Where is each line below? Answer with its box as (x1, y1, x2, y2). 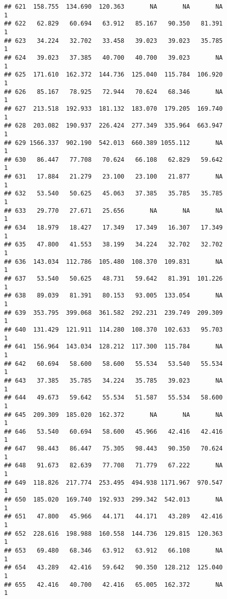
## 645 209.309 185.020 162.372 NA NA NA (4, 411, 223, 418)
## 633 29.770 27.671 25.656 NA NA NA (4, 207, 223, 214)
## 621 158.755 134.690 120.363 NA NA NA (4, 3, 223, 10)
